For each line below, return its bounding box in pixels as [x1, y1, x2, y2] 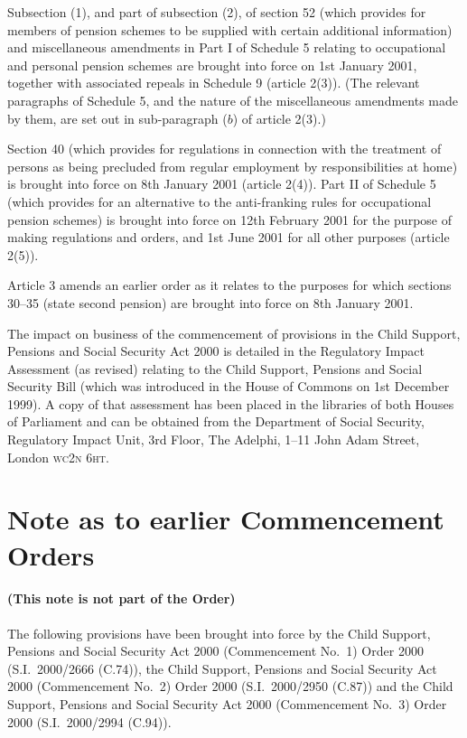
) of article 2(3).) [232, 108, 326, 127]
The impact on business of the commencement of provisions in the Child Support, [7, 323, 461, 342]
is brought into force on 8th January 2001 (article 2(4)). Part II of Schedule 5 [7, 174, 436, 193]
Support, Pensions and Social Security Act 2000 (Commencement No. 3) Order [7, 694, 447, 713]
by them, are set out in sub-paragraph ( [7, 108, 228, 127]
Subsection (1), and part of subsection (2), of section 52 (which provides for [7, 3, 426, 21]
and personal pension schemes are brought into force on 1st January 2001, [7, 55, 417, 74]
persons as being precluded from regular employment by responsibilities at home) [7, 156, 458, 175]
